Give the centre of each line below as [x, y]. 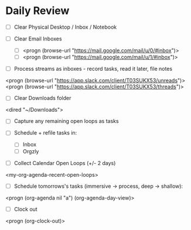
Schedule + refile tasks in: [45, 133]
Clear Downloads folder [42, 98]
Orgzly [31, 151]
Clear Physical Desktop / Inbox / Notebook [65, 27]
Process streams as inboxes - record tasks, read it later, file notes [93, 69]
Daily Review [37, 11]
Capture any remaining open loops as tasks [66, 121]
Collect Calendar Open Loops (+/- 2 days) [65, 163]
